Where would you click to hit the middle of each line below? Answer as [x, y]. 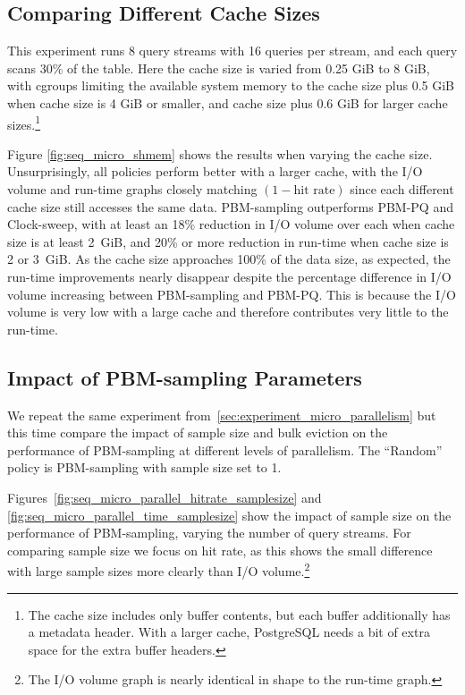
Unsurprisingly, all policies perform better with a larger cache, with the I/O [215, 171]
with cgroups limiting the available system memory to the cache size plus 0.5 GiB [231, 85]
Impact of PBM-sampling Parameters [185, 377]
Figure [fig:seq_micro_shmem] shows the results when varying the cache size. [220, 153]
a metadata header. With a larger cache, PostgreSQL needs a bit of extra [229, 632]
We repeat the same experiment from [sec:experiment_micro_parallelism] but [222, 415]
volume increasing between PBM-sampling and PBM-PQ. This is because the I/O [232, 294]
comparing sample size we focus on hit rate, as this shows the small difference [220, 550]
